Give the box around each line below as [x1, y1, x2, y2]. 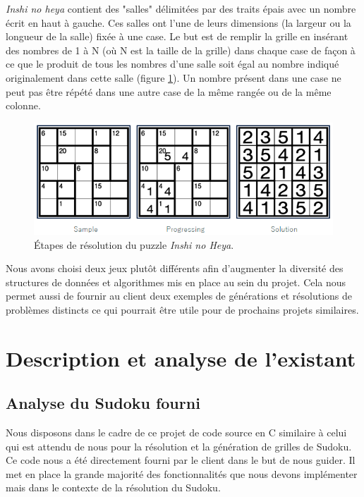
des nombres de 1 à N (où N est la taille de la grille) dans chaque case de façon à [6, 42, 356, 57]
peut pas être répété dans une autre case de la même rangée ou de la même [6, 84, 332, 99]
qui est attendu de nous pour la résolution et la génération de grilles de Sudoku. [6, 438, 352, 453]
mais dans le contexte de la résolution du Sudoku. [6, 480, 221, 495]
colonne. [6, 98, 41, 113]
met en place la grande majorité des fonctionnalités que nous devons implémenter [6, 466, 358, 481]
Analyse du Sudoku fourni [6, 392, 200, 414]
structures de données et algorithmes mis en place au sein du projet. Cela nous [6, 274, 346, 289]
